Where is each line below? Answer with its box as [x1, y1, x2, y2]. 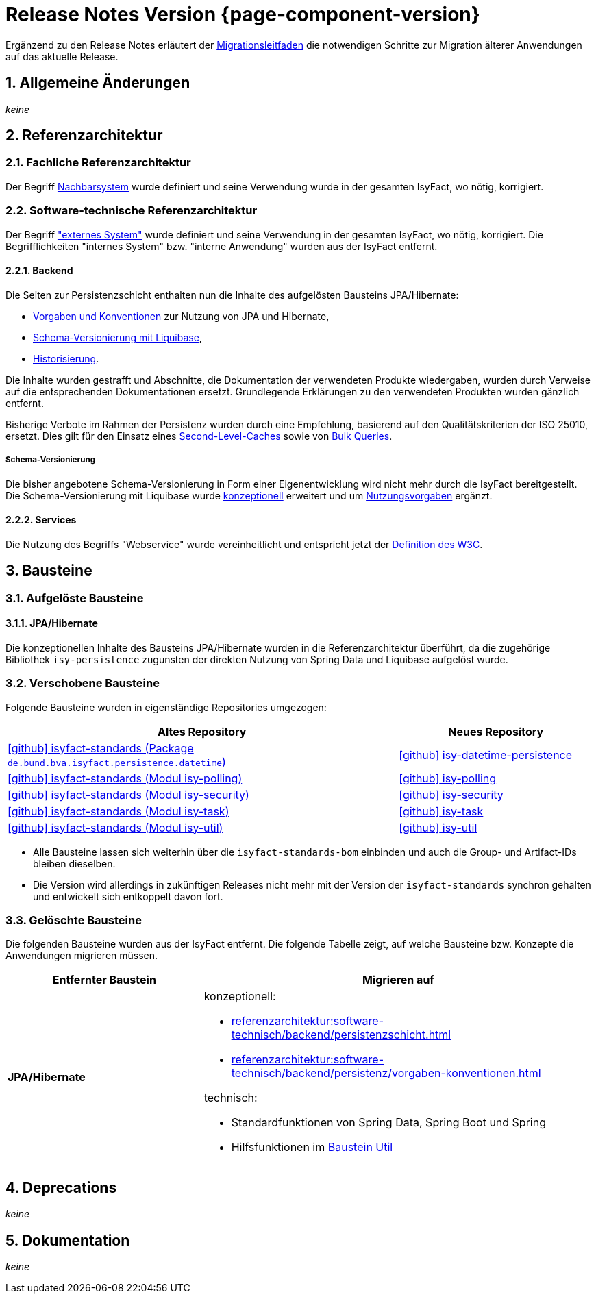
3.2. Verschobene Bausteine [5, 676, 160, 691]
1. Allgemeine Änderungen [5, 74, 190, 92]
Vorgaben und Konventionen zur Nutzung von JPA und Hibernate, [33, 310, 330, 322]
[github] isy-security [399, 787, 504, 802]
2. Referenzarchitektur [5, 127, 163, 145]
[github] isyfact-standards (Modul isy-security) [8, 787, 249, 802]
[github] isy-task [399, 804, 484, 818]
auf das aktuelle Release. [5, 50, 119, 62]
